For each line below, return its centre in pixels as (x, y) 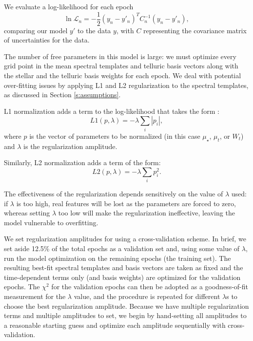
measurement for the (35, 296)
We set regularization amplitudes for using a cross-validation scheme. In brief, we (125, 239)
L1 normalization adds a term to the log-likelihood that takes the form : (112, 111)
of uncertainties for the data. (47, 40)
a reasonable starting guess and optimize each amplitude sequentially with (115, 325)
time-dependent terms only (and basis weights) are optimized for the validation (122, 277)
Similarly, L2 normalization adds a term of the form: (82, 162)
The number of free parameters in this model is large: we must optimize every (120, 56)
